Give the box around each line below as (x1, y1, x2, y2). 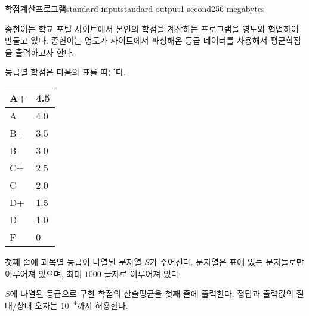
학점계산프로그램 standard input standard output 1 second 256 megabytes (5, 2, 265, 14)
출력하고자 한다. (15, 45, 75, 58)
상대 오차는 (16, 299, 58, 311)
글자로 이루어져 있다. (104, 267, 181, 280)
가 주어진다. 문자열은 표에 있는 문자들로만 (149, 255, 304, 268)
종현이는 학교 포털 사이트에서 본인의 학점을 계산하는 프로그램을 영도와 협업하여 (5, 22, 299, 35)
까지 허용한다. (76, 299, 128, 311)
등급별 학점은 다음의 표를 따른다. (5, 66, 126, 78)
